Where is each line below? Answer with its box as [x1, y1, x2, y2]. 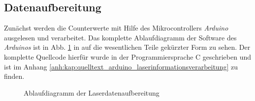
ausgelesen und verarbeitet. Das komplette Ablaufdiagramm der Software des [4, 32, 237, 42]
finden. [4, 71, 25, 81]
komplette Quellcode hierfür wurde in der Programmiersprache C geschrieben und [4, 51, 251, 62]
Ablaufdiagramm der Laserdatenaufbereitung [24, 87, 159, 98]
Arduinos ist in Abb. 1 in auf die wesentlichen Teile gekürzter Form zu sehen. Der [4, 42, 251, 52]
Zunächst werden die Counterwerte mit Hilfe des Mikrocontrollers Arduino [4, 23, 228, 33]
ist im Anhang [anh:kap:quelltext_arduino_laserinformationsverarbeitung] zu [4, 61, 238, 71]
